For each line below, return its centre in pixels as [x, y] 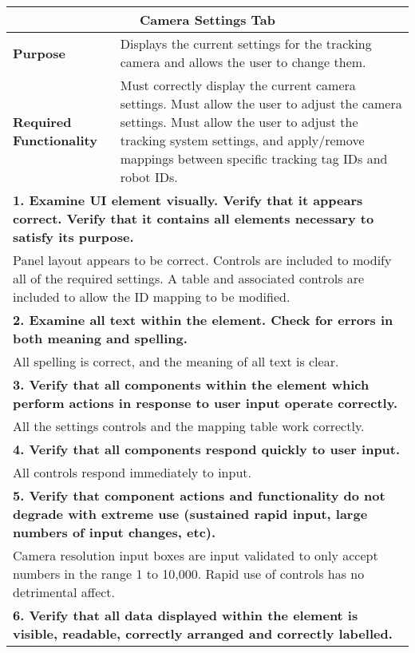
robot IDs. [149, 177]
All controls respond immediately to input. [132, 472]
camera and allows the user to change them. [243, 62]
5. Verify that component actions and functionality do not [199, 495]
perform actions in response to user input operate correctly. [205, 403]
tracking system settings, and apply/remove [242, 140]
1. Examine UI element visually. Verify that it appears [188, 200]
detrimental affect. [64, 592]
